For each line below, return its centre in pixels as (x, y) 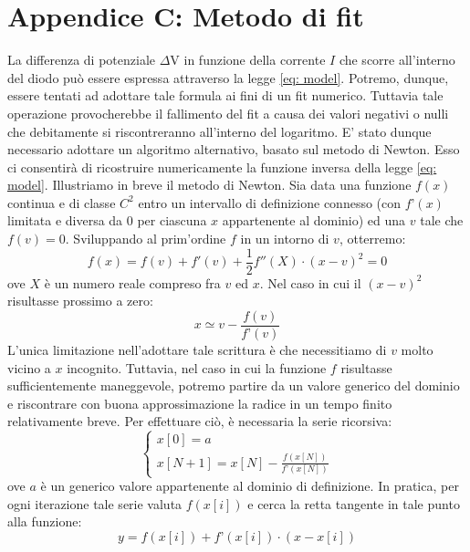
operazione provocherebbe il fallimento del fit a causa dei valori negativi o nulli (228, 113)
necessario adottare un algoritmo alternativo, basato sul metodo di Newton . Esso (234, 149)
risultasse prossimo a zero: (80, 301)
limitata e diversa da (65, 220)
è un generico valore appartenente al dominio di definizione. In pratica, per (250, 486)
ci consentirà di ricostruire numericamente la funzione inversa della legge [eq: (222, 167)
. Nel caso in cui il (310, 282)
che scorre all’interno (397, 60)
